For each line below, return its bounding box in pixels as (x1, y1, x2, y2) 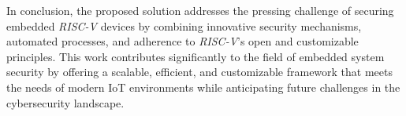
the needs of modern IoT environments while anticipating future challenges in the (6, 78, 400, 95)
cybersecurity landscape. (6, 94, 125, 111)
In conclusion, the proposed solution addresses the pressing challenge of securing (6, 2, 394, 18)
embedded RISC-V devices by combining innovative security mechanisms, (6, 17, 362, 34)
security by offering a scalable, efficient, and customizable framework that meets (6, 63, 393, 80)
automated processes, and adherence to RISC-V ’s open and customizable (6, 33, 359, 49)
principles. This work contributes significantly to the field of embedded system (6, 48, 385, 64)
